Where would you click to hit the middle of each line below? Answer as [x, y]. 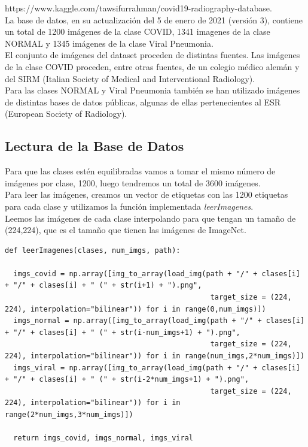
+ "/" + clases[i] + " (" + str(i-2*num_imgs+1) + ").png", [127, 380]
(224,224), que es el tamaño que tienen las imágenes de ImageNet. [126, 230]
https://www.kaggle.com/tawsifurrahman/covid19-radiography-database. [138, 8]
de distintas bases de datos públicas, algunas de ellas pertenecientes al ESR [143, 102]
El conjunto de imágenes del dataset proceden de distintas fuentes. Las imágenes [153, 55]
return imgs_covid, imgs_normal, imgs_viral [103, 438]
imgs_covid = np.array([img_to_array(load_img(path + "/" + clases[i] [157, 274]
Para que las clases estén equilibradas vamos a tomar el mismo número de [140, 171]
